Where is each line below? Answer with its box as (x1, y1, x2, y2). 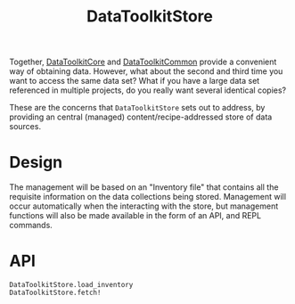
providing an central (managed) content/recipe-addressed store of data (9, 111, 273, 122)
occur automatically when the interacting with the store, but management (9, 201, 279, 211)
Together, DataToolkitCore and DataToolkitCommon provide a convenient (9, 56, 277, 68)
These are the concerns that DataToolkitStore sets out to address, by (9, 103, 266, 113)
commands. (9, 220, 53, 231)
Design (9, 152, 63, 173)
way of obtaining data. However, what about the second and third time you (9, 66, 283, 77)
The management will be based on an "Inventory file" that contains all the (9, 182, 279, 193)
